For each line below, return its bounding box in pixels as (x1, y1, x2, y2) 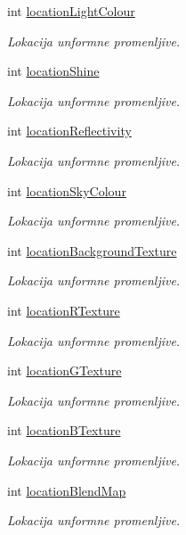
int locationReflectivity (7, 121, 132, 140)
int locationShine (7, 62, 100, 80)
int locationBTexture (7, 421, 121, 440)
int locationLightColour (7, 2, 135, 20)
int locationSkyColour (7, 181, 126, 200)
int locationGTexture (7, 361, 122, 380)
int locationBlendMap (7, 481, 126, 499)
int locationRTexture (7, 300, 120, 319)
